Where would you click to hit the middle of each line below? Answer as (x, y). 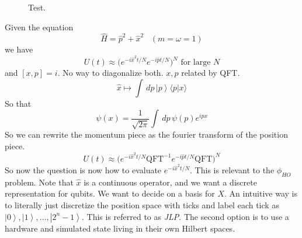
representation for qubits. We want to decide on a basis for (110, 193)
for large (196, 63)
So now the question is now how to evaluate (83, 169)
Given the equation (39, 27)
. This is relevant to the (232, 169)
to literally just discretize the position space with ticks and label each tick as (142, 204)
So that (18, 103)
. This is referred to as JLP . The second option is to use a (185, 216)
